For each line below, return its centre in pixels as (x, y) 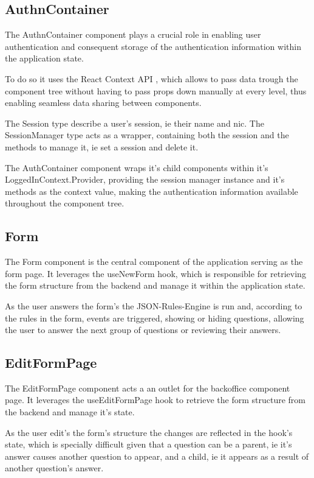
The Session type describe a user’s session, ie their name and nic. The (135, 123)
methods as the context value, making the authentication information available (152, 191)
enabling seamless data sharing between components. (103, 103)
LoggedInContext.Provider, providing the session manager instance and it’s (145, 179)
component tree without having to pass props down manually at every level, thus (156, 90)
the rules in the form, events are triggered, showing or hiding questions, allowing (155, 318)
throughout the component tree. (65, 203)
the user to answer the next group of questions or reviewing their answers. (143, 330)
